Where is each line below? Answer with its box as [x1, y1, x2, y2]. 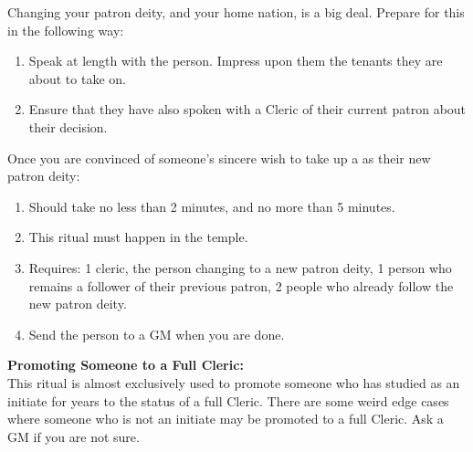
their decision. [28, 117, 108, 136]
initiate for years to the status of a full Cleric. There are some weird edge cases [7, 391, 449, 410]
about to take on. [28, 68, 126, 88]
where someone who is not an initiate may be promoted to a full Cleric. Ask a [7, 409, 444, 428]
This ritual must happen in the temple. [28, 227, 248, 247]
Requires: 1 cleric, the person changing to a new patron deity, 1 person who [28, 258, 452, 277]
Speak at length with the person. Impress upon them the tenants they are [28, 51, 443, 70]
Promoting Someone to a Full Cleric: [7, 355, 244, 374]
